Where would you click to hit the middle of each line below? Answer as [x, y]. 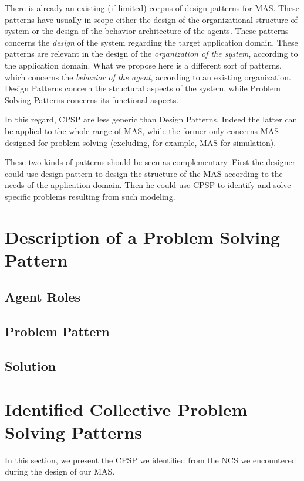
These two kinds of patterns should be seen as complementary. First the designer [150, 162]
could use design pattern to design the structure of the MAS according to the [144, 173]
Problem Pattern [57, 331]
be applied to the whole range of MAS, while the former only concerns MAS [142, 130]
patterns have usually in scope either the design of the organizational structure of [151, 19]
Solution [31, 366]
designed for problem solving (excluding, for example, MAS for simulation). [141, 142]
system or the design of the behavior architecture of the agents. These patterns [147, 31]
